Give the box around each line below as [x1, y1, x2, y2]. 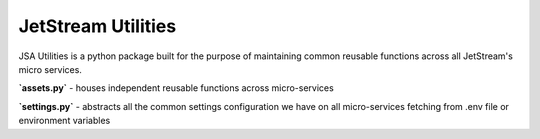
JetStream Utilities [18, 15, 177, 37]
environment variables [18, 115, 111, 127]
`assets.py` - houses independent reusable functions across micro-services [18, 82, 334, 94]
